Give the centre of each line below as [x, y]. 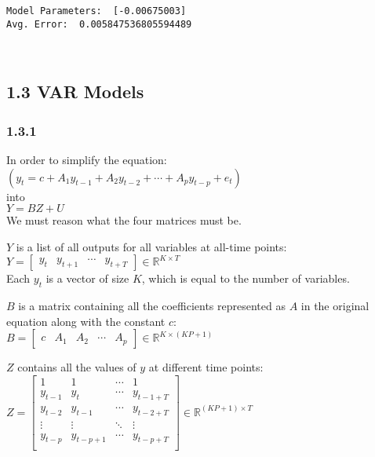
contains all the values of [77, 367]
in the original [335, 306]
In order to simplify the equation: [87, 159]
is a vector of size [87, 278]
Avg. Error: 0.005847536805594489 [99, 24]
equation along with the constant [86, 321]
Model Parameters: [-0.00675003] [96, 11]
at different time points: [206, 367]
